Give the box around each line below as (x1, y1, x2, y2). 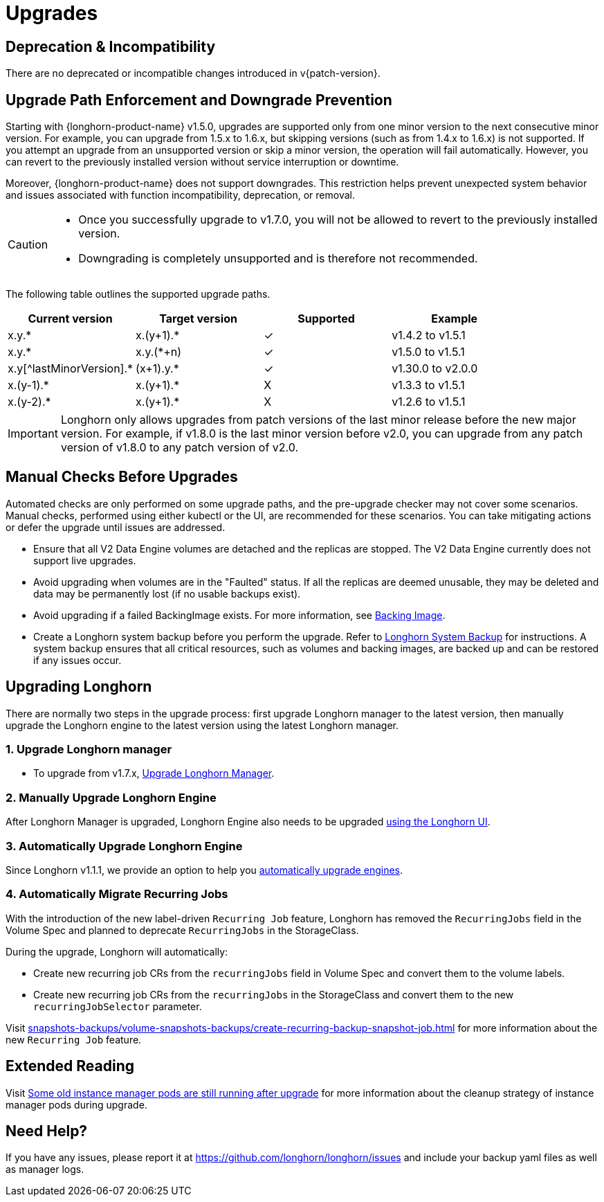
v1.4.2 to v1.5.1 (392, 328, 466, 343)
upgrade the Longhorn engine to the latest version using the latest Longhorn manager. (6, 719, 399, 731)
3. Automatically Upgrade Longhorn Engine (6, 838, 243, 853)
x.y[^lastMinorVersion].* (8, 361, 134, 376)
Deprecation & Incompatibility (6, 37, 216, 55)
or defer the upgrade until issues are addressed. (6, 521, 226, 533)
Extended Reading (6, 1057, 134, 1075)
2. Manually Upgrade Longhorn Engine (6, 790, 217, 805)
